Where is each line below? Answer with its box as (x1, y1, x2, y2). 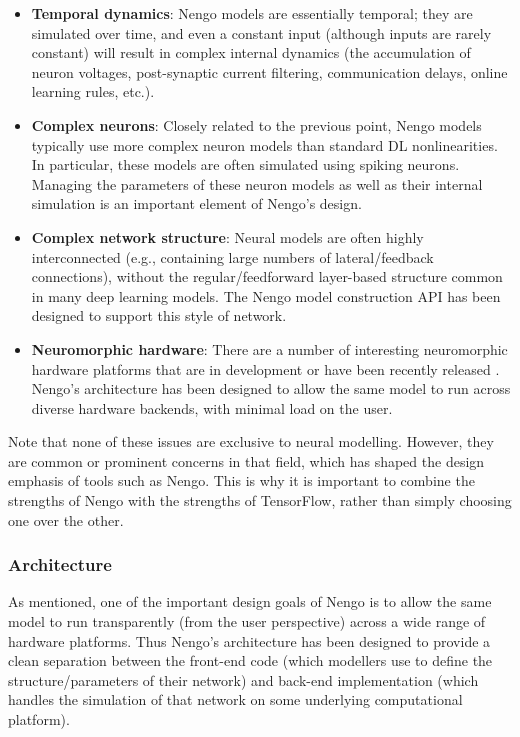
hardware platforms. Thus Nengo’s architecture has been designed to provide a (8, 630, 491, 651)
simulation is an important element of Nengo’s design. (31, 193, 362, 214)
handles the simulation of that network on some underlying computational (8, 689, 463, 710)
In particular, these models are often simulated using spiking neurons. (31, 154, 460, 175)
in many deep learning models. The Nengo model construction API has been (31, 285, 501, 306)
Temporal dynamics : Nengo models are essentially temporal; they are (31, 3, 473, 23)
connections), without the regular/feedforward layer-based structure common (31, 266, 503, 287)
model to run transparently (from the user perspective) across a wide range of (8, 611, 486, 632)
